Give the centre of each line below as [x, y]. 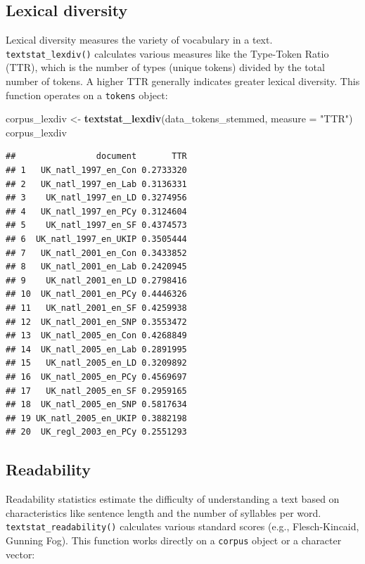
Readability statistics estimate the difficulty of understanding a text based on [173, 499]
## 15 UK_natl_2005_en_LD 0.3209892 [96, 363]
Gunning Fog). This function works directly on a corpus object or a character [174, 540]
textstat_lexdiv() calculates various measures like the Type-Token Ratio [167, 53]
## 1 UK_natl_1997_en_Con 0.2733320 [96, 171]
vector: [20, 554]
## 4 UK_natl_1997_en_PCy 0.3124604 [96, 211]
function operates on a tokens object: [87, 95]
